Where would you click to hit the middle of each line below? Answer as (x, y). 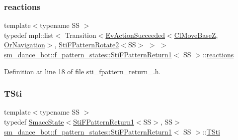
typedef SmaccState (34, 122)
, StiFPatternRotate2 (87, 45)
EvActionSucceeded (135, 35)
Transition (80, 35)
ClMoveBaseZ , (196, 35)
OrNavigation (25, 45)
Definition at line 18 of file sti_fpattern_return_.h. (82, 71)
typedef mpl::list (29, 35)
